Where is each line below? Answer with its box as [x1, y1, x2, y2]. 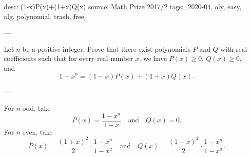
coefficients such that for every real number [4, 53, 133, 63]
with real [220, 43, 247, 54]
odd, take [22, 103, 51, 113]
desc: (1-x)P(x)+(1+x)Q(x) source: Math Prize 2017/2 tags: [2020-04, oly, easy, [4, 1, 242, 11]
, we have [139, 53, 167, 63]
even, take [22, 126, 53, 137]
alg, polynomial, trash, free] [4, 11, 86, 21]
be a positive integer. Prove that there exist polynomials [22, 43, 191, 54]
